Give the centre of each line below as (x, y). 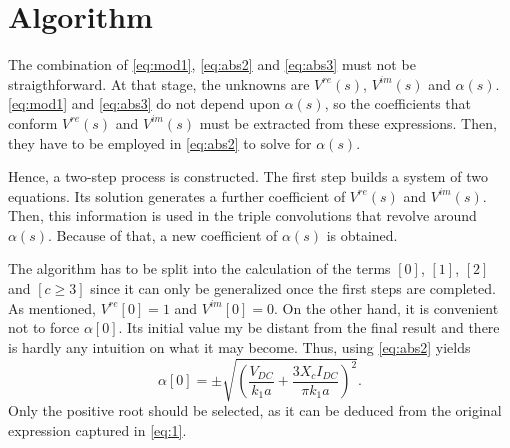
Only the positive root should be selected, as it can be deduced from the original (255, 409)
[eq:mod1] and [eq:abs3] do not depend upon (144, 103)
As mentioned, (52, 307)
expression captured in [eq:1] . (97, 429)
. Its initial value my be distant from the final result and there (309, 327)
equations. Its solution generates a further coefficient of (177, 195)
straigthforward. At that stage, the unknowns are (159, 83)
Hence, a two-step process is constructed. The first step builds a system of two (248, 176)
